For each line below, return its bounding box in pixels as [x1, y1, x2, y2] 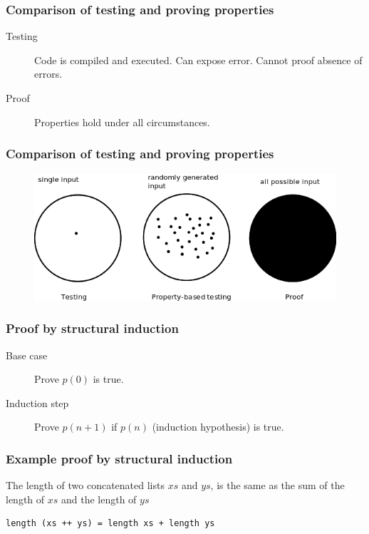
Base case [6, 347, 48, 362]
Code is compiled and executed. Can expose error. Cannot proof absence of [34, 52, 363, 67]
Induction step [6, 395, 69, 410]
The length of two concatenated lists [6, 478, 165, 493]
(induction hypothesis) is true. [152, 419, 284, 434]
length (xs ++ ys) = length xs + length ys [6, 518, 215, 529]
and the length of [61, 491, 137, 506]
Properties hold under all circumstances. [34, 114, 210, 129]
